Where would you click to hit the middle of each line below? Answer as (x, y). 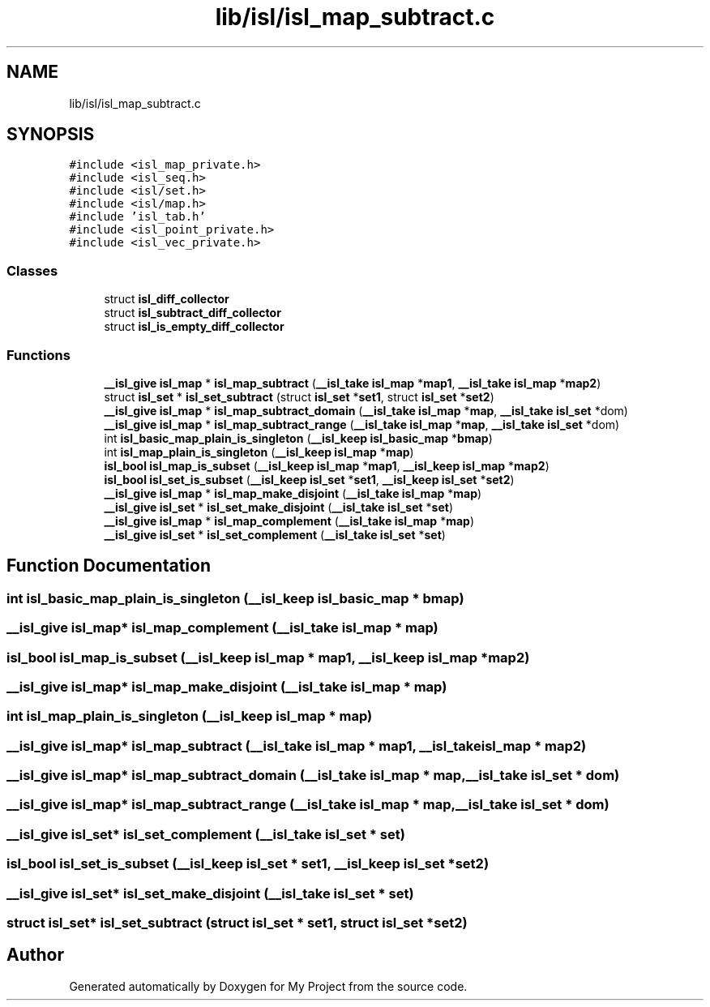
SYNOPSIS (51, 135)
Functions (38, 355)
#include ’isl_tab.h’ (137, 217)
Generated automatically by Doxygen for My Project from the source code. (268, 986)
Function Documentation (109, 566)
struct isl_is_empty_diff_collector (194, 327)
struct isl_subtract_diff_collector (192, 313)
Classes (32, 270)
